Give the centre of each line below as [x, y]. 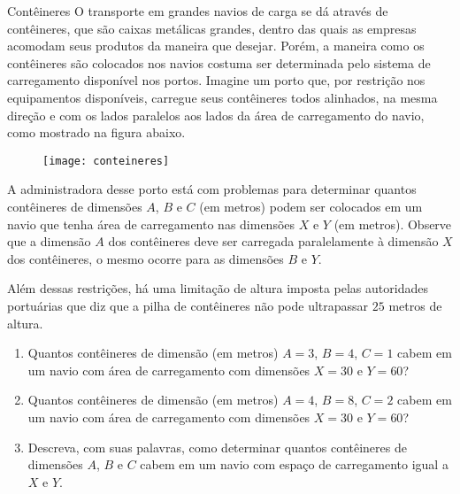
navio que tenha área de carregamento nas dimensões [151, 224]
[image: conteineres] [106, 161]
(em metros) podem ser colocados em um [311, 206]
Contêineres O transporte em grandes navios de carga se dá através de [198, 11]
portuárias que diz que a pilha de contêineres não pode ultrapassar [188, 305]
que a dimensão [49, 241]
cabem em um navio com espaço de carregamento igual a [294, 464]
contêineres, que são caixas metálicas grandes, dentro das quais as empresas [212, 28]
